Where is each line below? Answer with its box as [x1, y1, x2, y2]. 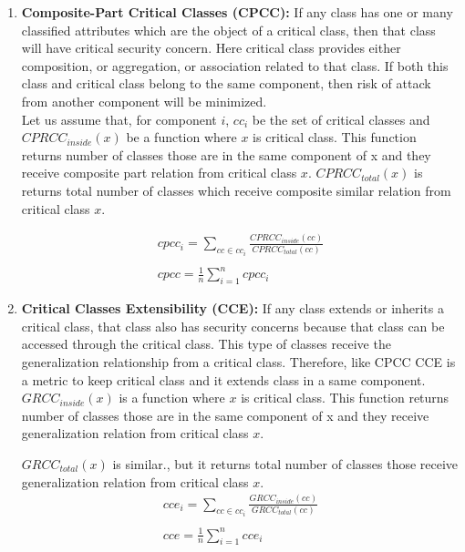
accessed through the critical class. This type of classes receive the [21, 334, 391, 353]
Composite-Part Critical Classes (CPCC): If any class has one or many [21, 3, 453, 21]
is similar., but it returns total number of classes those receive [112, 455, 459, 474]
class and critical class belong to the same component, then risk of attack [21, 74, 431, 93]
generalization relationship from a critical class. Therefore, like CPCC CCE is [21, 353, 456, 372]
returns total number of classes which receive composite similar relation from [21, 180, 451, 199]
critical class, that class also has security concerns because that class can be [21, 316, 445, 335]
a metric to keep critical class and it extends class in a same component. [21, 370, 426, 389]
